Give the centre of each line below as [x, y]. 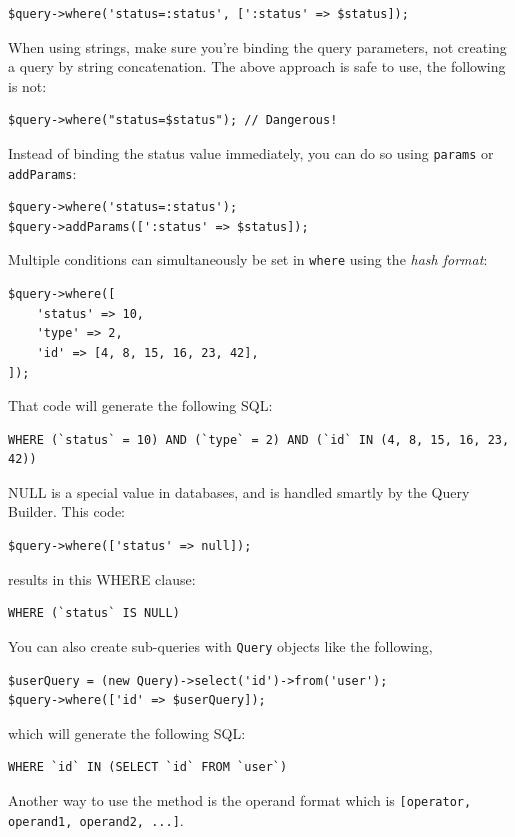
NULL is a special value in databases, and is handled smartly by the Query [239, 491]
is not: [27, 85]
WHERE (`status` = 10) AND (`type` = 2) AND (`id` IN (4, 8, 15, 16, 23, [259, 439]
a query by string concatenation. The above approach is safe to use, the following [257, 66]
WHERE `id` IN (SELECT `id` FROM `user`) [148, 767]
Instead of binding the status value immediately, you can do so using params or [251, 152]
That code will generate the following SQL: [140, 405]
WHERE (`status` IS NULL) [94, 613]
